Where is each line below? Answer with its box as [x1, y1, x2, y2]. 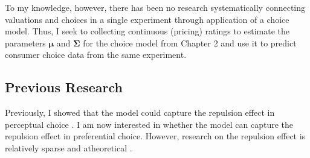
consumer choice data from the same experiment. [5, 48, 187, 61]
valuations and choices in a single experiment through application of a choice [5, 13, 289, 25]
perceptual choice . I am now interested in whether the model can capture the [5, 118, 293, 130]
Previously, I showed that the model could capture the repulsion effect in [5, 106, 275, 119]
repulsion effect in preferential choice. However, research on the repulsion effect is [5, 130, 306, 142]
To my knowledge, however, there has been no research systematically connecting [5, 1, 306, 13]
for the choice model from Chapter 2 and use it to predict [83, 36, 297, 49]
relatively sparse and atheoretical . [5, 141, 132, 154]
